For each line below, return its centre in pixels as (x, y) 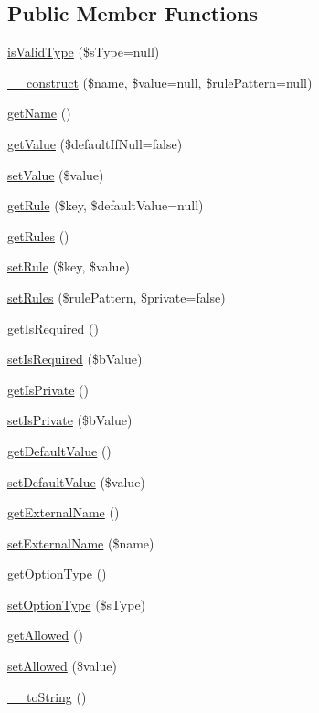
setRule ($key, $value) (69, 266)
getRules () (38, 235)
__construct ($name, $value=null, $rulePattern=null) (160, 82)
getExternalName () (64, 512)
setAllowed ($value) (62, 666)
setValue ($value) (56, 174)
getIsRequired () (53, 328)
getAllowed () (45, 635)
